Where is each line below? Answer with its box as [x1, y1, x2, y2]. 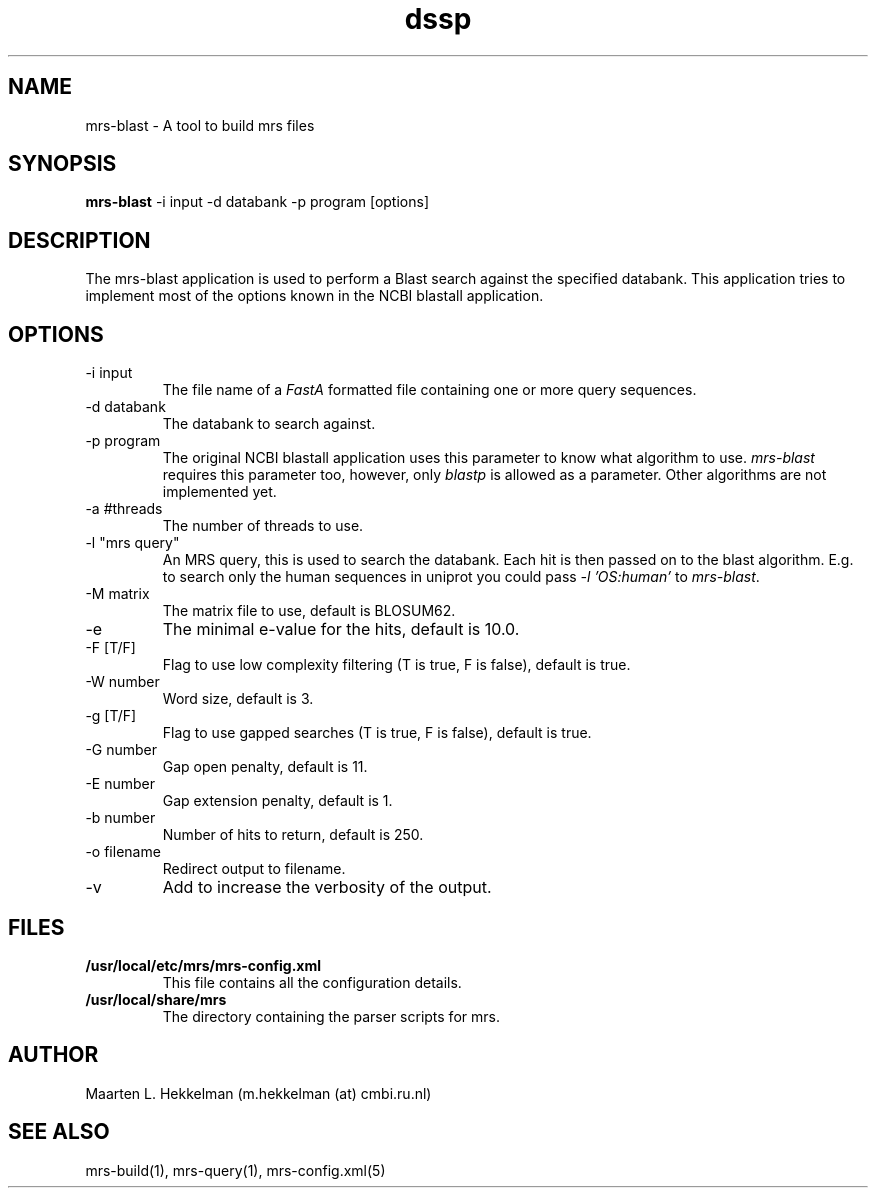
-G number [85, 741, 158, 759]
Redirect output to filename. [162, 860, 346, 878]
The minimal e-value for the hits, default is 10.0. [162, 619, 520, 640]
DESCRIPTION [8, 227, 151, 253]
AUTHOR [8, 1042, 99, 1068]
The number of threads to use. [162, 517, 364, 535]
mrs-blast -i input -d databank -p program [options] [85, 193, 429, 211]
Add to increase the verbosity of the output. [162, 877, 492, 898]
